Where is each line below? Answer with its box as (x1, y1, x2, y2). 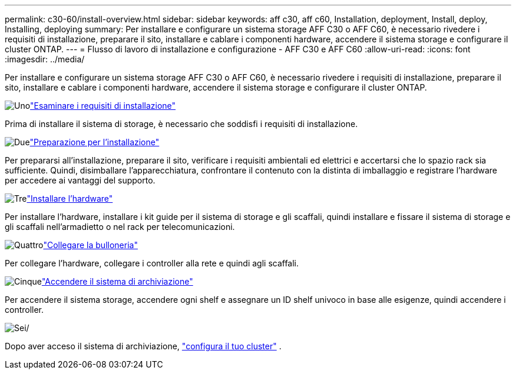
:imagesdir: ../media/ (5, 54, 85, 64)
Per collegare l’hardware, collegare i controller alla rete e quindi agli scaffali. (5, 258, 299, 268)
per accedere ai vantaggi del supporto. (5, 175, 156, 185)
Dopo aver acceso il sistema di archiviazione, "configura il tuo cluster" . (5, 341, 282, 351)
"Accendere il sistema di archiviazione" (41, 276, 193, 286)
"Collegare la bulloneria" (43, 240, 138, 250)
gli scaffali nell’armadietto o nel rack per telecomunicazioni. (5, 222, 235, 232)
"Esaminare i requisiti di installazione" (30, 101, 176, 111)
